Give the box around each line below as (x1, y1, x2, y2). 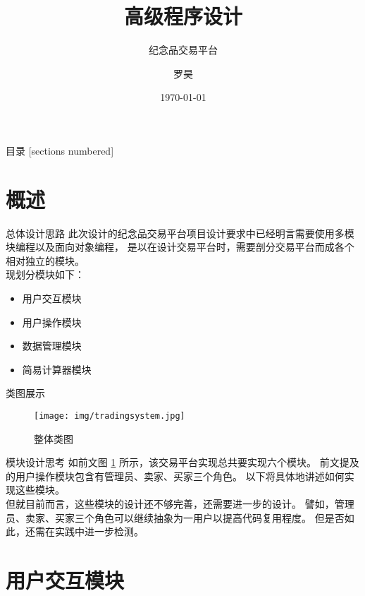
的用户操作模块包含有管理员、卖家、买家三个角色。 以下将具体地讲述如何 (6, 468, 345, 483)
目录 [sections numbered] (6, 143, 114, 157)
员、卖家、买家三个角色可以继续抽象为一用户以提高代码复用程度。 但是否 (6, 510, 345, 525)
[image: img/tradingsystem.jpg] (34, 410, 185, 421)
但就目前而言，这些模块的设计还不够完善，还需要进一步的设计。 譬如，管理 (6, 496, 354, 511)
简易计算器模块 (22, 362, 92, 376)
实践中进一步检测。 (54, 524, 144, 539)
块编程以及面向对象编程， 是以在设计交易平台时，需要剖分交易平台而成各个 (6, 239, 354, 254)
